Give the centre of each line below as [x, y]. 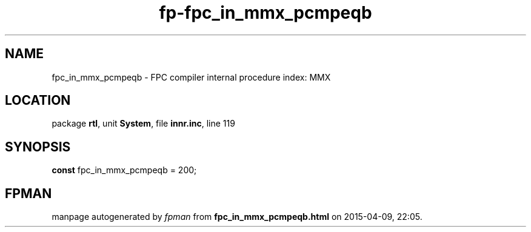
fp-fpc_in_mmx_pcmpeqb [265, 13]
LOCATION [38, 101]
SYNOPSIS [38, 147]
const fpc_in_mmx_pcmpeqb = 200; [124, 170]
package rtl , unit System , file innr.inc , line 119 [143, 124]
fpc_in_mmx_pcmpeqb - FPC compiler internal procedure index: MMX [191, 77]
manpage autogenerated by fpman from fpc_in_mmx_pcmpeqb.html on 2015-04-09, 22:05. [237, 217]
